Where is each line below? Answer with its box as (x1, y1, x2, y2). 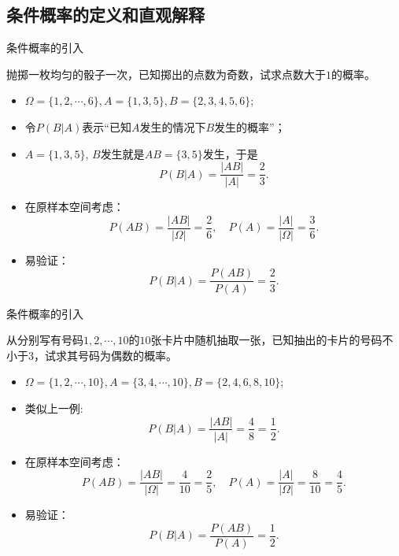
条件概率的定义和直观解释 (6, 2, 205, 27)
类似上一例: (24, 399, 83, 416)
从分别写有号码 (6, 332, 83, 348)
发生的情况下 (139, 118, 206, 135)
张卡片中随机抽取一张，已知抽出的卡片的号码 (150, 332, 382, 348)
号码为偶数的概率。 (77, 347, 177, 363)
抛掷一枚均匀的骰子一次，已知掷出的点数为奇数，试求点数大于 (6, 65, 326, 82)
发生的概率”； (214, 118, 286, 135)
